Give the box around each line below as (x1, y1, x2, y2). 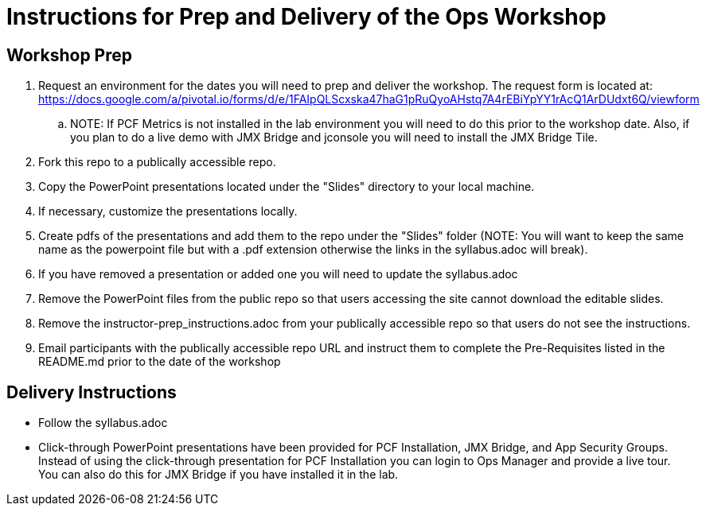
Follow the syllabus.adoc (38, 416, 168, 430)
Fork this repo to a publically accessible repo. (38, 155, 276, 169)
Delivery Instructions (6, 382, 177, 402)
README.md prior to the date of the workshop (38, 355, 281, 369)
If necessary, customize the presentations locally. (38, 204, 298, 219)
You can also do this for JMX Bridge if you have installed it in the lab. (38, 467, 399, 482)
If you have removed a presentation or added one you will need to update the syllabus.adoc (38, 267, 518, 281)
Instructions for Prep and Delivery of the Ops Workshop (6, 3, 607, 30)
